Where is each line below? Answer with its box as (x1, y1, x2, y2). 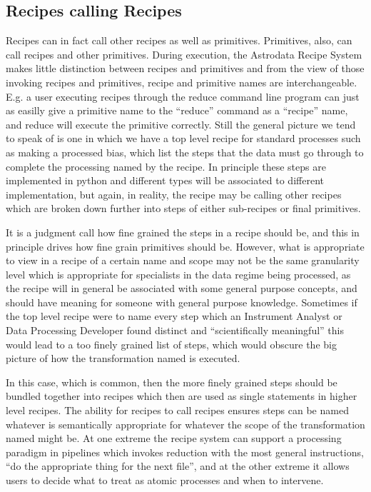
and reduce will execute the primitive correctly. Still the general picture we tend (6, 116, 356, 131)
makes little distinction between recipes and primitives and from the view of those (6, 61, 365, 76)
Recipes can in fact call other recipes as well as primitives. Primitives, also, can (6, 33, 352, 48)
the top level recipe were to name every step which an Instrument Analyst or (6, 308, 342, 323)
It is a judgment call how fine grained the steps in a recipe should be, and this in (6, 224, 360, 239)
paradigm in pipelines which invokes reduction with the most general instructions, (6, 444, 364, 459)
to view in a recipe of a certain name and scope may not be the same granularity (6, 253, 360, 268)
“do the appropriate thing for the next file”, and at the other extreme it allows (6, 458, 350, 473)
